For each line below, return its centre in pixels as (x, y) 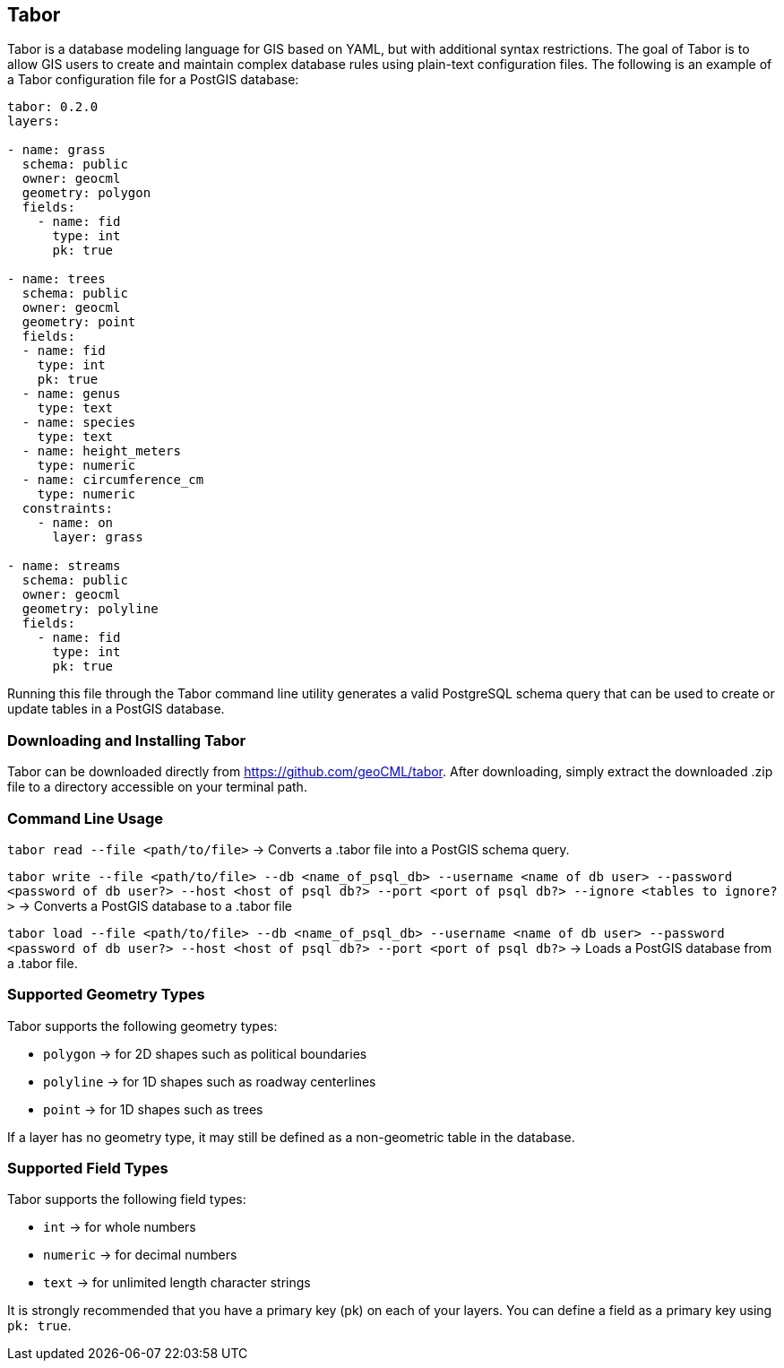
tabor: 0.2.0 (53, 107)
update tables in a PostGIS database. (116, 709)
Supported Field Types (88, 1169)
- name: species (79, 423)
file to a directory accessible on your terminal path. (157, 787)
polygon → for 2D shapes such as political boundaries (205, 1053)
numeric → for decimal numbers (140, 1255)
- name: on (75, 523)
